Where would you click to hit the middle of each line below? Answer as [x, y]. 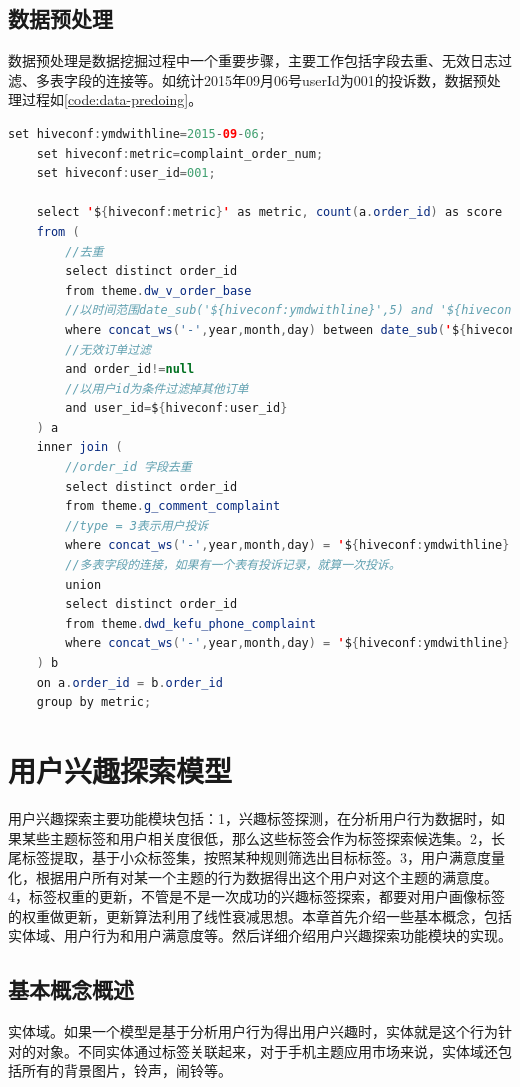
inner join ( [79, 447]
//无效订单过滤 [108, 349]
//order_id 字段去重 [128, 467]
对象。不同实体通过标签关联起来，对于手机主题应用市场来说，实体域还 [266, 1050]
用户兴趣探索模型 [120, 769]
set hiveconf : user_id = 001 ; [126, 173]
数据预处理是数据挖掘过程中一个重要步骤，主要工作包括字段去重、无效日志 [253, 60]
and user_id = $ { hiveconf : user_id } [176, 408]
